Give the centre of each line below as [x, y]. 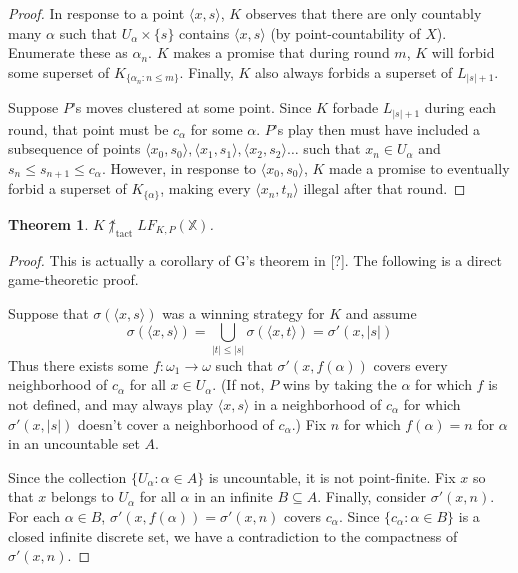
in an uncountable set [74, 443]
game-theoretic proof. [73, 279]
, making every [205, 188]
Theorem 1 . [48, 223]
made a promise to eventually [419, 168]
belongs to [82, 496]
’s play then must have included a [377, 128]
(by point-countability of [345, 32]
